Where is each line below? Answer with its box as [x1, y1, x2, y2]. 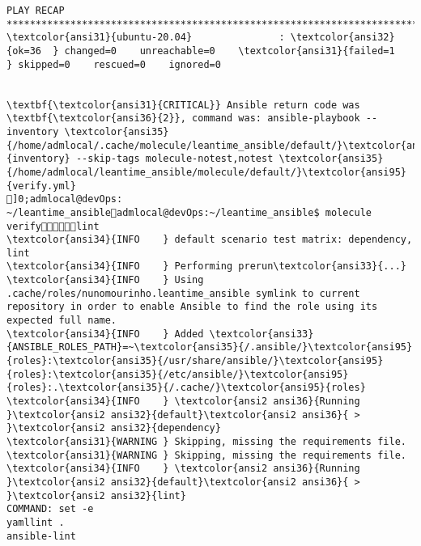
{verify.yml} [6, 180, 76, 192]
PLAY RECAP [6, 5, 65, 16]
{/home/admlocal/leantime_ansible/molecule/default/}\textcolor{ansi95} [6, 166, 406, 178]
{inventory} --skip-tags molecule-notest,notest [6, 153, 274, 165]
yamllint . [6, 516, 65, 528]
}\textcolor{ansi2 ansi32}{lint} [6, 489, 186, 502]
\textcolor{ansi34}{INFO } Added [6, 328, 204, 340]
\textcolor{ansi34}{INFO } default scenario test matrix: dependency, [6, 234, 413, 246]
